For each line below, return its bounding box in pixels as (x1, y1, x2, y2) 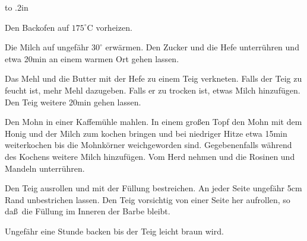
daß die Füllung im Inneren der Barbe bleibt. (5, 205, 170, 217)
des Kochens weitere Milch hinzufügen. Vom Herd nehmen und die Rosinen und (5, 150, 295, 162)
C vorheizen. (87, 21, 132, 33)
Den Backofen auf (5, 21, 69, 33)
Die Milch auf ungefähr (5, 41, 89, 53)
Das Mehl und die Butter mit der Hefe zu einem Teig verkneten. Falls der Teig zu (5, 72, 302, 85)
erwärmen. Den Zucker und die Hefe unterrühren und (105, 41, 299, 53)
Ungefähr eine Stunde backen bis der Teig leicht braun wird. (5, 224, 224, 237)
